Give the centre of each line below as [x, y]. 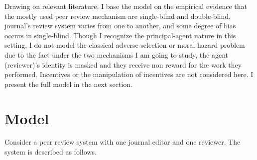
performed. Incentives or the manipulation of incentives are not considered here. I [129, 74]
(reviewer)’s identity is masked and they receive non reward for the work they [123, 64]
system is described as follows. [51, 152]
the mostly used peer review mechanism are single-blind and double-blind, [118, 16]
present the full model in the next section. [68, 84]
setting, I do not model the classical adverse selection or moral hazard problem [125, 45]
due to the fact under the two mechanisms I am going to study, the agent [117, 54]
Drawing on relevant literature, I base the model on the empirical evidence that [126, 6]
